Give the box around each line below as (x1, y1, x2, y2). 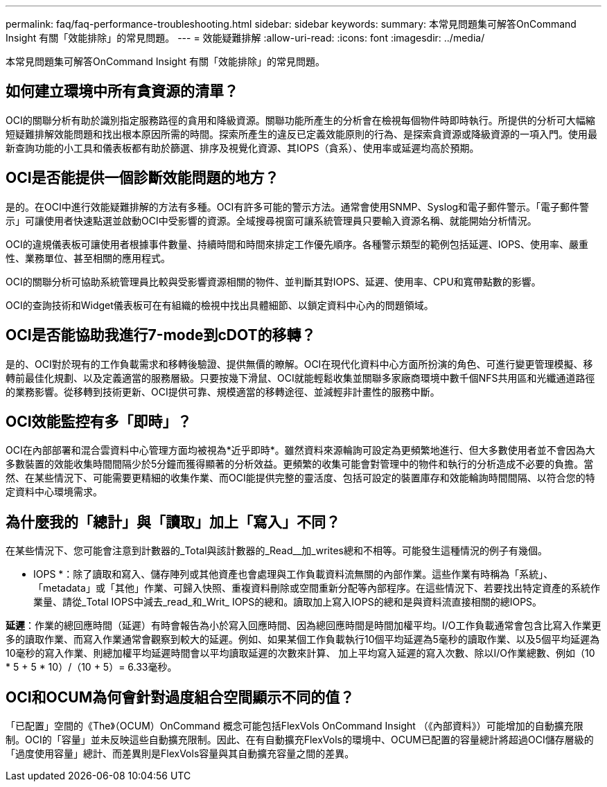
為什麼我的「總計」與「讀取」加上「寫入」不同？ (6, 513, 340, 531)
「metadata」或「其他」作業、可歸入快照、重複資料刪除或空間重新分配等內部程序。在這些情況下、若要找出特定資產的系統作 (33, 582, 600, 594)
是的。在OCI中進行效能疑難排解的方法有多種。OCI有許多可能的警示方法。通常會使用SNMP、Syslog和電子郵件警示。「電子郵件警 (6, 200, 590, 213)
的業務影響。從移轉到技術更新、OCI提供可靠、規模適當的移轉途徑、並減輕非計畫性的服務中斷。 (6, 385, 440, 398)
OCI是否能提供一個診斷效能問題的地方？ (6, 169, 279, 187)
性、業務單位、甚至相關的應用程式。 (6, 251, 170, 264)
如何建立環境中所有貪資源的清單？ (6, 82, 238, 100)
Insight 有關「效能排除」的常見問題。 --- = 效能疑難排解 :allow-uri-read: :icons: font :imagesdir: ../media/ (6, 32, 485, 44)
